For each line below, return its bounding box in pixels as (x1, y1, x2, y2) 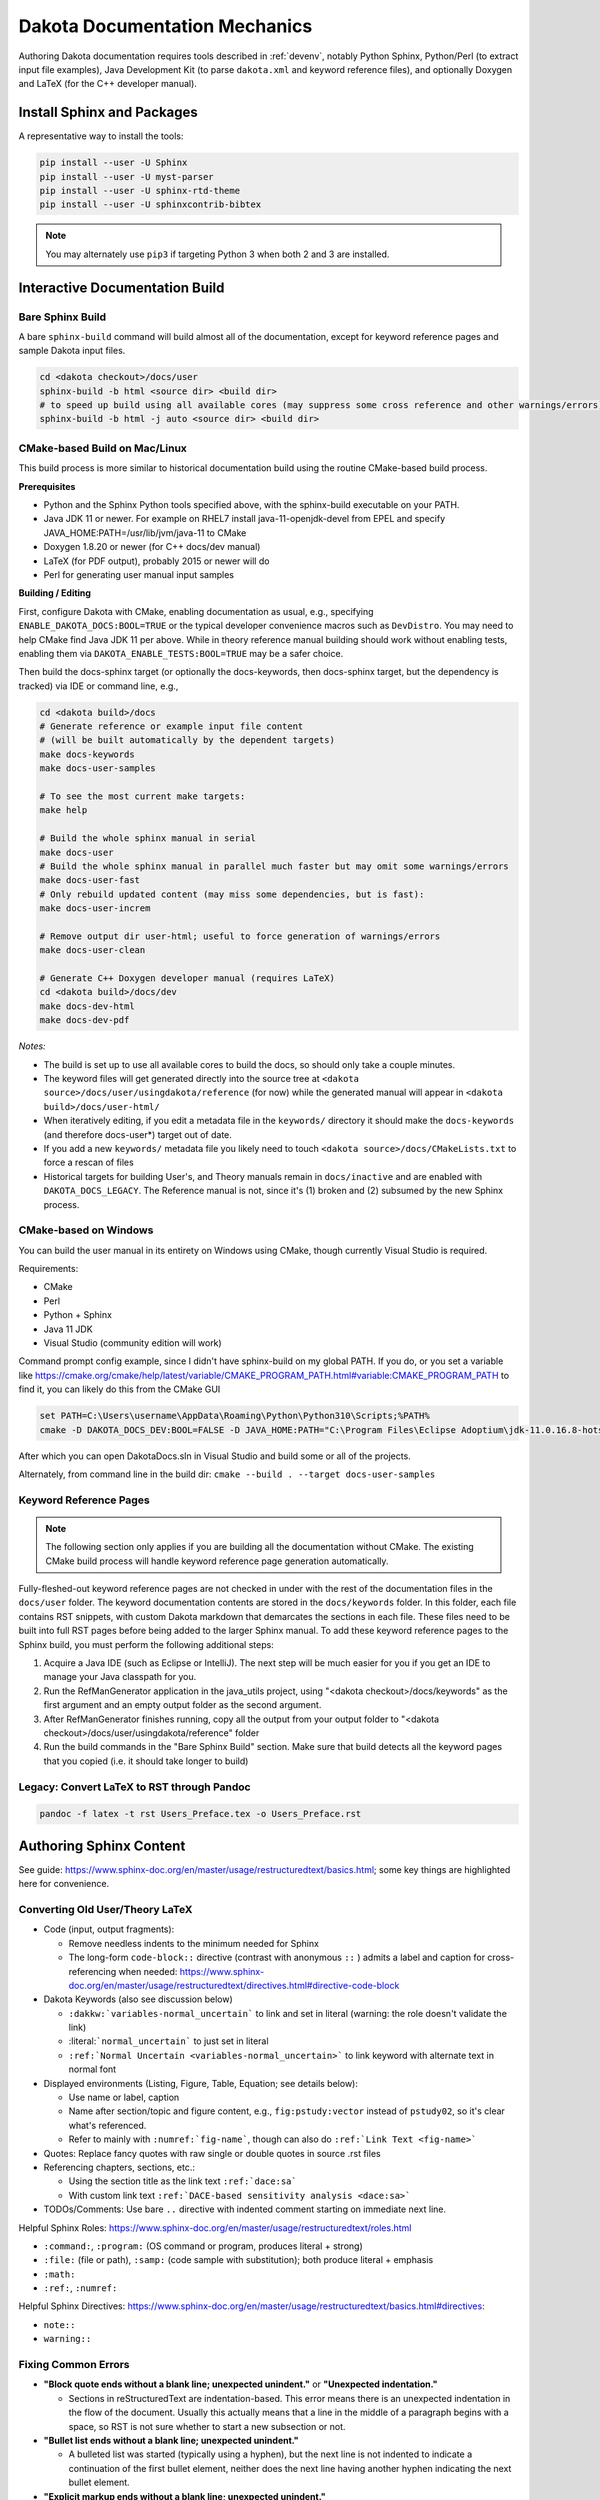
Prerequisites (18, 480, 76, 492)
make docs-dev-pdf (39, 1015, 130, 1026)
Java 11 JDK (43, 1323, 94, 1335)
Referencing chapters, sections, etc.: (43, 2161, 195, 2173)
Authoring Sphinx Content (18, 1837, 186, 1854)
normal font (68, 2063, 117, 2075)
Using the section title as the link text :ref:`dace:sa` (68, 2175, 297, 2187)
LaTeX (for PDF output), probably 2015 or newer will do (43, 555, 270, 567)
